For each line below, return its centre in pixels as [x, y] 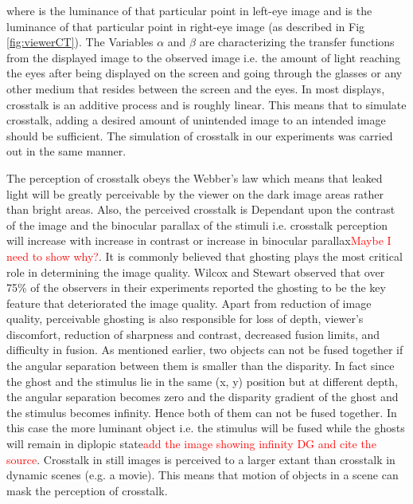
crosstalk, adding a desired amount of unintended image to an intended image [196, 120]
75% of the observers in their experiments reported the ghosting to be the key [196, 287]
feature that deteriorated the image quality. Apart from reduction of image [189, 303]
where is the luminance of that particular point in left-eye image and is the [189, 10]
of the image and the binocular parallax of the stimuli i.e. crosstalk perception [197, 224]
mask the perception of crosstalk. [87, 490]
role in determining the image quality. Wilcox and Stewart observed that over [196, 272]
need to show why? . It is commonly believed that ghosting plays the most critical [205, 256]
